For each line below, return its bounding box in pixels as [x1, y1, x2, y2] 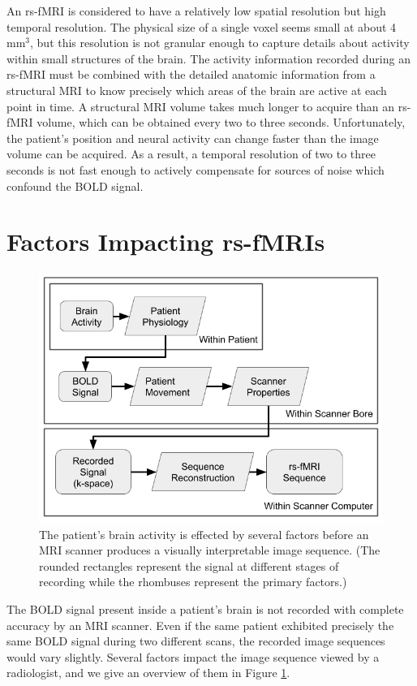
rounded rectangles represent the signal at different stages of [39, 557, 339, 574]
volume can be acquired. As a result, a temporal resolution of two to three [6, 145, 376, 162]
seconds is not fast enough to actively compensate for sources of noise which [6, 161, 385, 178]
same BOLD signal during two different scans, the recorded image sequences [6, 632, 385, 649]
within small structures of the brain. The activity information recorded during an [6, 50, 411, 67]
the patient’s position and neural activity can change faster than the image [6, 129, 379, 146]
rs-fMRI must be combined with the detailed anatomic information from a [6, 66, 376, 83]
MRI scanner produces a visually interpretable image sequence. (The [39, 541, 380, 559]
